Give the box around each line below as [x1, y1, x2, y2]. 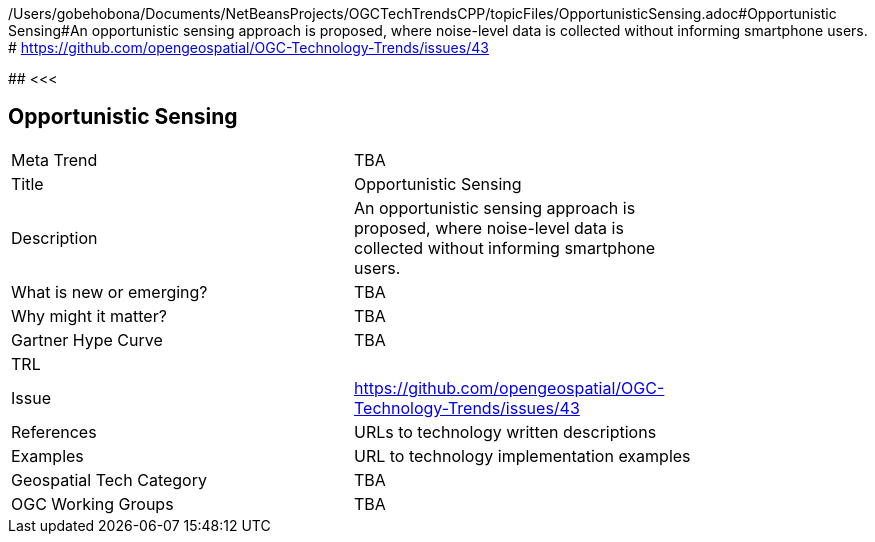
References [11, 421, 97, 442]
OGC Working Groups [11, 493, 174, 514]
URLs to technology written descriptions [354, 421, 657, 442]
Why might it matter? [11, 305, 167, 326]
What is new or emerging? [11, 281, 208, 302]
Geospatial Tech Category [11, 469, 207, 490]
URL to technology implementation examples [354, 445, 691, 466]
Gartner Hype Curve [11, 329, 163, 350]
